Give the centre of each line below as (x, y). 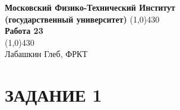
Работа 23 (24, 31)
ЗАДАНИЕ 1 (53, 95)
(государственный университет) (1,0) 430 (82, 19)
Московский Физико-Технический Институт (90, 7)
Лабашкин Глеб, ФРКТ (46, 54)
